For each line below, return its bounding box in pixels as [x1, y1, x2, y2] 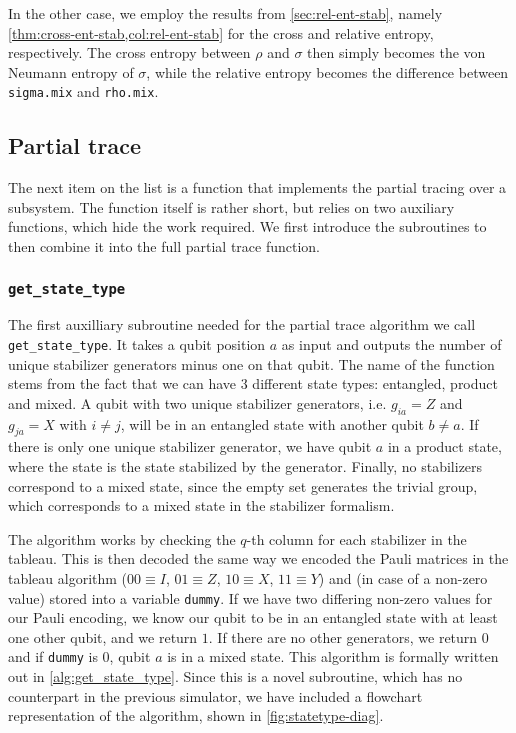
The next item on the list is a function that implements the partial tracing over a [8, 177, 507, 198]
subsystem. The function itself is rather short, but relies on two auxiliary [8, 196, 455, 217]
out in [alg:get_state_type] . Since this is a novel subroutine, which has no [8, 666, 463, 687]
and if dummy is [8, 646, 98, 667]
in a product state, [387, 436, 502, 457]
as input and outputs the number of [281, 333, 502, 354]
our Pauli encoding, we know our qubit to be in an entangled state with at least [8, 607, 498, 628]
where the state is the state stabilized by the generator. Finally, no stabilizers [8, 456, 483, 477]
